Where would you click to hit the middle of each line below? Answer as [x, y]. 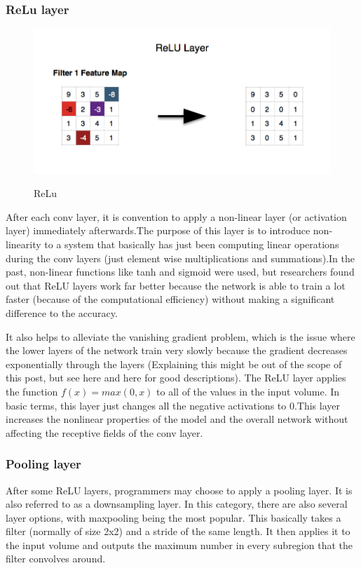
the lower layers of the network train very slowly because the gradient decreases [177, 350]
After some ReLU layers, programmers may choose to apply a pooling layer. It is [179, 490]
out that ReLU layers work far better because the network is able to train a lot [176, 285]
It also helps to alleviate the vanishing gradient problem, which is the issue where [180, 336]
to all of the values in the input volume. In [248, 391]
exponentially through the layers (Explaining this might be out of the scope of [174, 364]
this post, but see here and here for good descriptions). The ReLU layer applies [176, 378]
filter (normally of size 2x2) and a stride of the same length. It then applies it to [178, 531]
